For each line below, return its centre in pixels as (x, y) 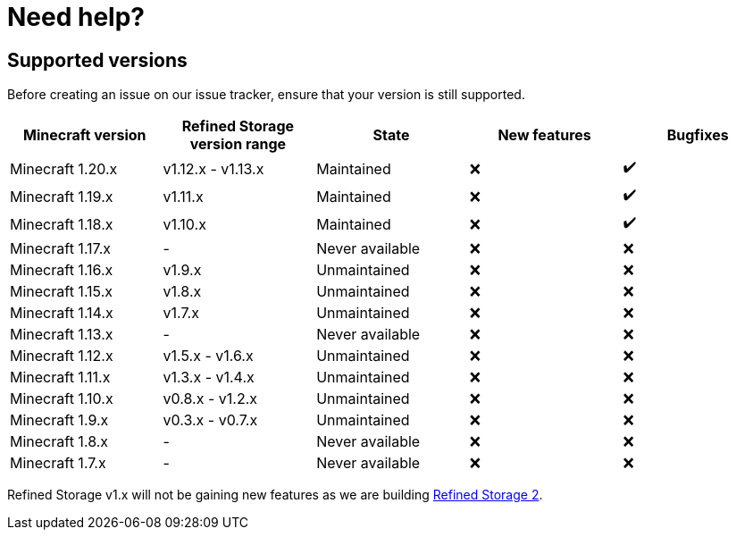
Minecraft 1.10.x (62, 399)
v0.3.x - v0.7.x (210, 420)
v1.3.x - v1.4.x (209, 378)
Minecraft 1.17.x (61, 249)
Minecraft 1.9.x (59, 420)
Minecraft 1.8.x (59, 442)
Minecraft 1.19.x (62, 196)
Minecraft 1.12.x (62, 356)
